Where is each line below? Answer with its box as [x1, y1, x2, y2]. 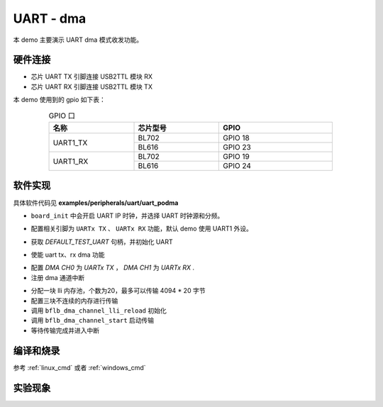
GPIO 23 [223, 143, 251, 152]
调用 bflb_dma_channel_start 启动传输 [30, 316, 155, 325]
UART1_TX [52, 138, 88, 147]
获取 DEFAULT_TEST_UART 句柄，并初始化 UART [30, 238, 173, 246]
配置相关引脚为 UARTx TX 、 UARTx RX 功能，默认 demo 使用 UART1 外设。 [30, 224, 253, 233]
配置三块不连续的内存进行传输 [30, 296, 118, 305]
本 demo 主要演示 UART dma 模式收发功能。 [13, 35, 143, 44]
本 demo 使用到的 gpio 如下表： [13, 96, 106, 104]
